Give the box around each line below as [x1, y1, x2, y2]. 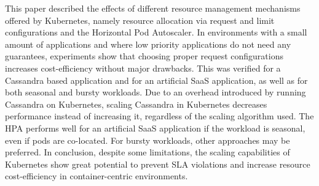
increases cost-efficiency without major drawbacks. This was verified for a [5, 61, 281, 74]
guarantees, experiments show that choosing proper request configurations [5, 50, 283, 62]
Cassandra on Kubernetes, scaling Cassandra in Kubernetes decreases [5, 97, 267, 110]
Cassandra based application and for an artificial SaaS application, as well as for [5, 73, 308, 86]
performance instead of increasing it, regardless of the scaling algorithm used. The [5, 110, 314, 122]
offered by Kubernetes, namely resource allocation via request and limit [5, 13, 275, 26]
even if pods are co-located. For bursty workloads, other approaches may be [5, 133, 290, 146]
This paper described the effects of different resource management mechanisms [5, 2, 301, 14]
